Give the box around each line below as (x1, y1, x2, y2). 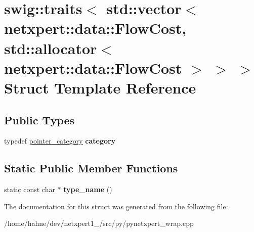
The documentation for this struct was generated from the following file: (4, 201, 228, 211)
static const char (4, 184, 55, 195)
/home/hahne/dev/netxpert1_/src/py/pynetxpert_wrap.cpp (4, 218, 194, 228)
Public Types (4, 112, 75, 127)
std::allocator (4, 37, 97, 58)
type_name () (63, 184, 112, 195)
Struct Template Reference (4, 77, 196, 98)
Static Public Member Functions (4, 160, 178, 176)
